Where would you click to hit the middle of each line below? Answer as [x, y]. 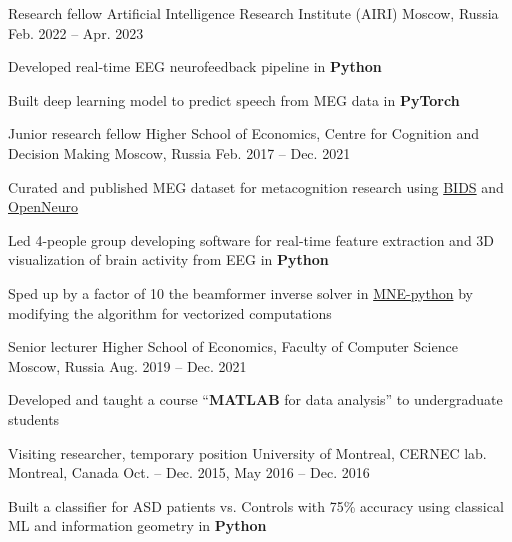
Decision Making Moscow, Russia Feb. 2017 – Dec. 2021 [179, 152]
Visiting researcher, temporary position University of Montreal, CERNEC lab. [247, 452]
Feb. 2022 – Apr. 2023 [76, 32]
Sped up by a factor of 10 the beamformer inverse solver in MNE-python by [240, 292]
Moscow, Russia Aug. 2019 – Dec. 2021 [127, 365]
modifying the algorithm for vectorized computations [170, 312]
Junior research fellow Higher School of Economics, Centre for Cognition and [243, 133]
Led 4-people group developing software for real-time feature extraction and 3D [251, 239]
